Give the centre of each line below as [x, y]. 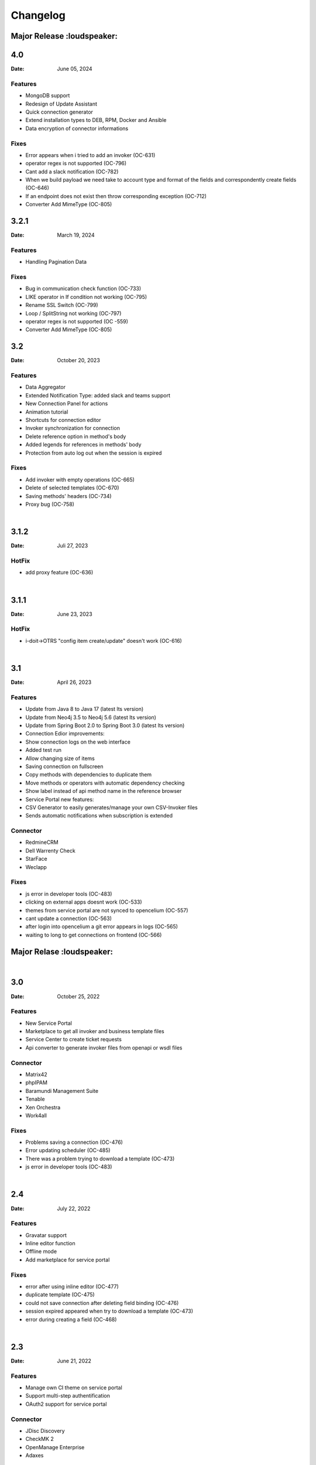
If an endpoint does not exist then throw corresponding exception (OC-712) [116, 196]
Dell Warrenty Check [50, 850]
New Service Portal [49, 1023]
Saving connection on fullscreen [64, 766]
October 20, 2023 [79, 360]
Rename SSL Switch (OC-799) [62, 305]
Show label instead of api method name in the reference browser [104, 791]
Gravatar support [46, 1235]
